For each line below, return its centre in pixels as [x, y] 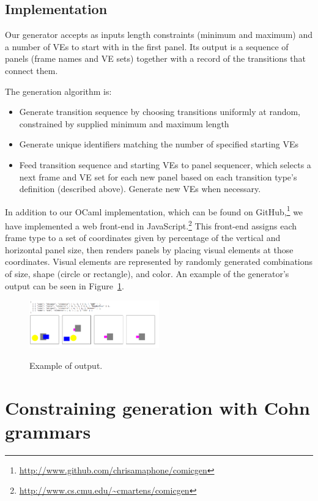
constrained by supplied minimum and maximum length [124, 123]
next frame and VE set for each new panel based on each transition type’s [158, 176]
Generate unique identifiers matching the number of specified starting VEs [159, 144]
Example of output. [66, 365]
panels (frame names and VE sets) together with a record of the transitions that [156, 58]
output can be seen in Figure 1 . [65, 285]
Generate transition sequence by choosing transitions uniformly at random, [160, 112]
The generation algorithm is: [58, 91]
